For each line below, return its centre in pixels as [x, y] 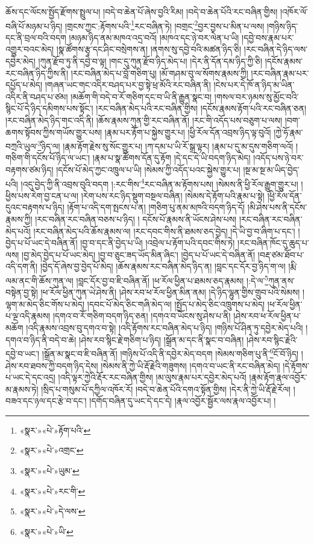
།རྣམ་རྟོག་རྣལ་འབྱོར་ [278, 377]
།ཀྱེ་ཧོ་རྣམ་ [288, 132]
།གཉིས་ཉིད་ [282, 26]
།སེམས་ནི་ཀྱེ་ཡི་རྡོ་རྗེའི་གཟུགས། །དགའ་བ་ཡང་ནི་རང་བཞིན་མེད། [190, 365]
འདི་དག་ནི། [22, 266]
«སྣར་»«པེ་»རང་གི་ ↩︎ [52, 491]
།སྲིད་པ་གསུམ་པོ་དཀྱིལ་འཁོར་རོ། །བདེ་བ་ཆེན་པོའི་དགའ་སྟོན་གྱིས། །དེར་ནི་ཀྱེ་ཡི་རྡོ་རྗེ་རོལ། [166, 389]
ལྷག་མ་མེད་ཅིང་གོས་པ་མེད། [45, 304]
